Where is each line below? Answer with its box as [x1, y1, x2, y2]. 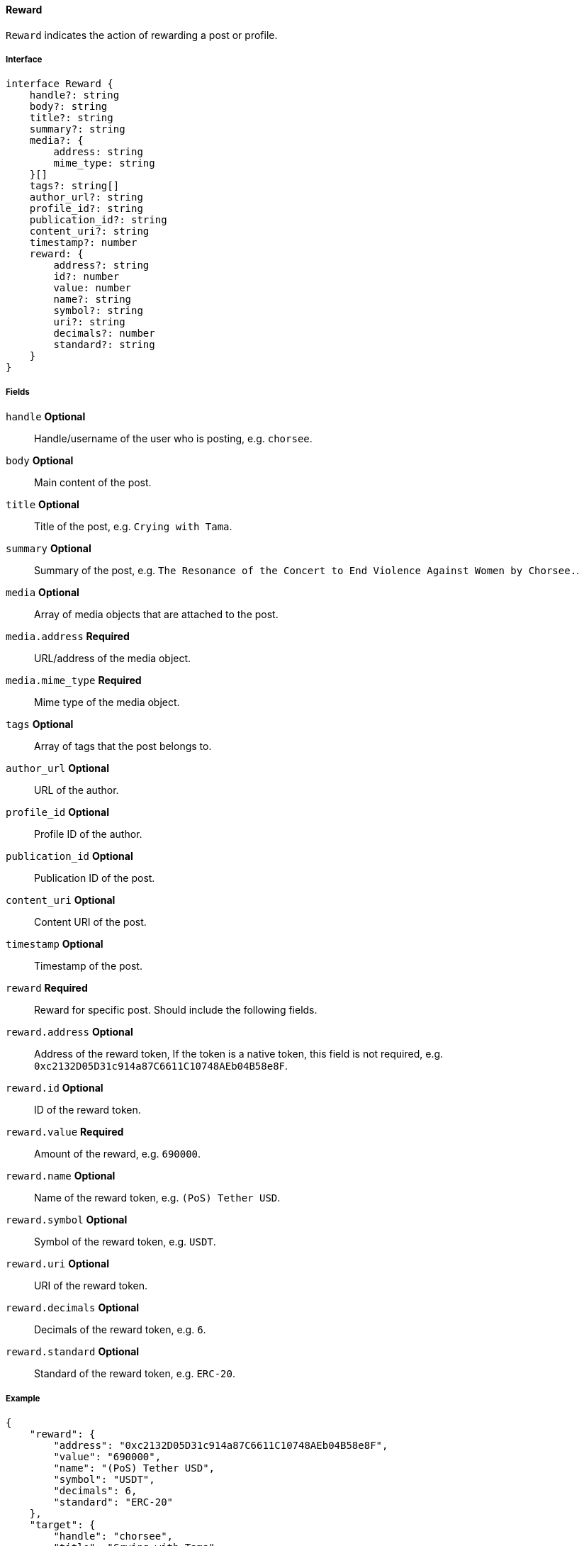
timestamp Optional [6, 938, 103, 951]
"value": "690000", [53, 1450, 162, 1462]
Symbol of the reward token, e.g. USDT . [34, 1236, 216, 1248]
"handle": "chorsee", [53, 1530, 174, 1542]
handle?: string [29, 89, 120, 101]
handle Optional [6, 410, 86, 423]
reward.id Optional [6, 1082, 103, 1094]
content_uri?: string [29, 225, 150, 237]
